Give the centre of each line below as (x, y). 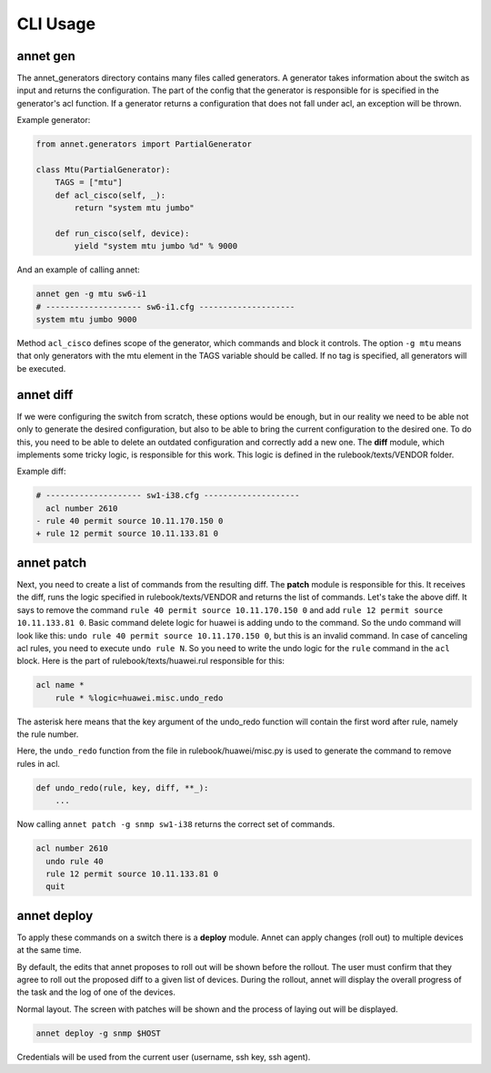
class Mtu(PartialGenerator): (103, 170)
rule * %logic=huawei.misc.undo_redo (139, 698)
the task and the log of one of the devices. (96, 992)
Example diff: (42, 471)
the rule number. (48, 734)
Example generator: (54, 120)
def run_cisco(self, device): (122, 233)
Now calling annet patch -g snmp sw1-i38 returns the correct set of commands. (176, 824)
